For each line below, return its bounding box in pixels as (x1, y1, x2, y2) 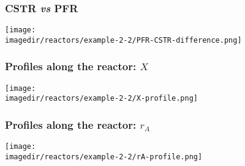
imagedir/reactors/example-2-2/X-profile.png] (5, 94, 198, 103)
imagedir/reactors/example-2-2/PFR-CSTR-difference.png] (5, 35, 242, 45)
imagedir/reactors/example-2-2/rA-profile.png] (5, 152, 203, 161)
